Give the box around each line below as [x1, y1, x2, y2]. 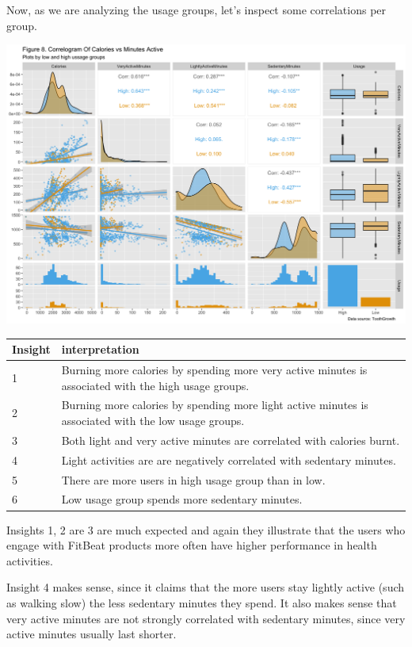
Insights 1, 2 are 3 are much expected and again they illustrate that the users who [6, 521, 406, 538]
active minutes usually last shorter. [6, 626, 177, 642]
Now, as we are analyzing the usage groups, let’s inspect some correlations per [6, 2, 387, 17]
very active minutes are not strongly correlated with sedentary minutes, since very [6, 610, 406, 626]
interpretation [61, 341, 139, 358]
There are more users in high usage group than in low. [61, 471, 326, 488]
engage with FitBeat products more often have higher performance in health [6, 537, 377, 553]
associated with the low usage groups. [61, 412, 245, 429]
